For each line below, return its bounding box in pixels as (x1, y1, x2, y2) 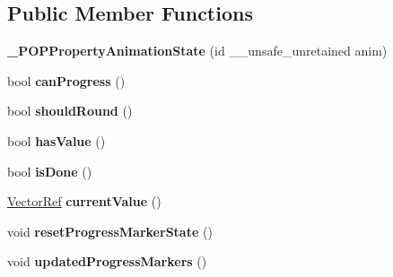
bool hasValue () (7, 131, 106, 150)
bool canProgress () (7, 71, 126, 90)
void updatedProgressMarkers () (7, 252, 207, 271)
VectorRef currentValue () (7, 192, 162, 211)
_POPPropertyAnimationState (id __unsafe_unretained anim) (7, 41, 388, 60)
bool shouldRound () (7, 101, 133, 120)
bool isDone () (7, 161, 92, 180)
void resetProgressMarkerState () (7, 221, 213, 240)
